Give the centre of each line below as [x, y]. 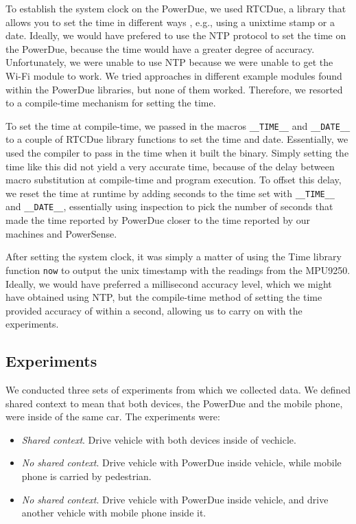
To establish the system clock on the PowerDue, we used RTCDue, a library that [176, 8]
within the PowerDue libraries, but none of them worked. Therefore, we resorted [174, 89]
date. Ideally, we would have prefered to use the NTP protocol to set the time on [176, 35]
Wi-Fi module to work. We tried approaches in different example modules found [174, 75]
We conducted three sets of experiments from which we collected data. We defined [178, 390]
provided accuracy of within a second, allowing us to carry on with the [154, 310]
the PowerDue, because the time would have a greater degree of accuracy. [160, 48]
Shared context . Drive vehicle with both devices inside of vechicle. [159, 439]
